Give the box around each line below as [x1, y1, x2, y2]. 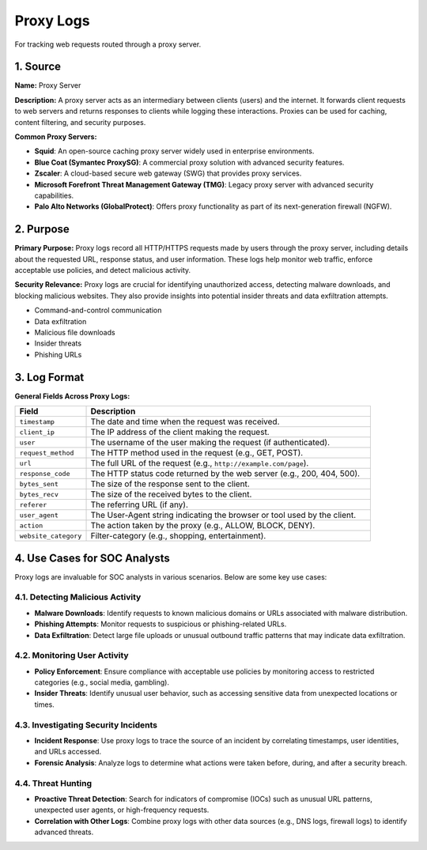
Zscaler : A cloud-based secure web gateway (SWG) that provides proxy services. [34, 168, 302, 178]
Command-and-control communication [34, 305, 162, 315]
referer [19, 501, 47, 509]
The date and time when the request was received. [90, 416, 280, 427]
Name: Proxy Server [14, 81, 81, 90]
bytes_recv [19, 490, 59, 498]
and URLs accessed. [34, 747, 102, 757]
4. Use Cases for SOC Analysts [14, 551, 170, 565]
